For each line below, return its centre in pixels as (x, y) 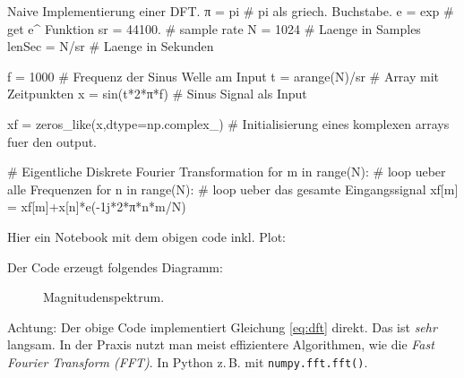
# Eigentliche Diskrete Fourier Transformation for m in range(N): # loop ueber (227, 172)
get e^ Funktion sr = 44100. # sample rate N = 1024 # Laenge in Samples (214, 28)
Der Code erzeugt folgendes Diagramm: (115, 266)
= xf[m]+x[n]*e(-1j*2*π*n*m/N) (97, 206)
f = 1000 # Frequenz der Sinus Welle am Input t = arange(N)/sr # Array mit (223, 76)
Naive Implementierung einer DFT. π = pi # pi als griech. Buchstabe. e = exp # (231, 11)
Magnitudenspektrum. (104, 297)
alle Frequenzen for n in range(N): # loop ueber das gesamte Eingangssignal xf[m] (233, 189)
